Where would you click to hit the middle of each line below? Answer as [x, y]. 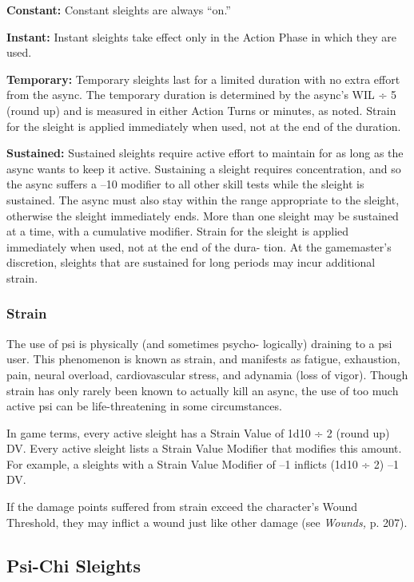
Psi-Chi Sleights [74, 565]
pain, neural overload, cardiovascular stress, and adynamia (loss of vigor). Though [207, 374]
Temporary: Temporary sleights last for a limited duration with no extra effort [203, 79]
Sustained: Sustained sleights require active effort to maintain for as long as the [205, 153]
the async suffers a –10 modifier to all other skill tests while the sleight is [185, 184]
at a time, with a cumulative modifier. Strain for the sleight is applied [178, 231]
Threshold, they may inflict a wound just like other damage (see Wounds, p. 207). [207, 522]
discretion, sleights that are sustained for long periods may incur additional [191, 262]
